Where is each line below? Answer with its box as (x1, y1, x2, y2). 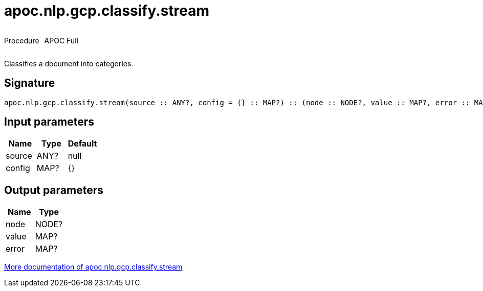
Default (68, 138, 97, 149)
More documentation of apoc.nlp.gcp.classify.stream (4, 262, 183, 272)
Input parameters (4, 115, 95, 129)
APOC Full (44, 36, 78, 45)
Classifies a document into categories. (4, 59, 134, 68)
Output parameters (4, 183, 103, 197)
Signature (4, 77, 55, 90)
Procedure (4, 36, 39, 45)
